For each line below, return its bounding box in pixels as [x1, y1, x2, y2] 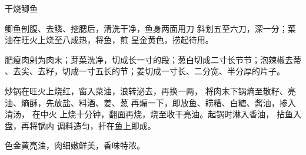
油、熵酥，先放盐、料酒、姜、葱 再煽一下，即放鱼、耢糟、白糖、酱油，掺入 [5, 96, 296, 108]
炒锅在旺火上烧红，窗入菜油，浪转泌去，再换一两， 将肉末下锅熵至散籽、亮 [5, 84, 296, 97]
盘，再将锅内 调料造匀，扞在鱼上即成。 [5, 119, 156, 131]
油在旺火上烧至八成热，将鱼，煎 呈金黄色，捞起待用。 [5, 34, 214, 46]
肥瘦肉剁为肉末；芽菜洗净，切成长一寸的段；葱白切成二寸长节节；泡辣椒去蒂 [5, 53, 301, 65]
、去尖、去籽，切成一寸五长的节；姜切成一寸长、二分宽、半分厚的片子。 [5, 65, 285, 77]
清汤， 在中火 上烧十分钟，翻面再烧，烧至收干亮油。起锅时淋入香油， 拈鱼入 [5, 108, 301, 120]
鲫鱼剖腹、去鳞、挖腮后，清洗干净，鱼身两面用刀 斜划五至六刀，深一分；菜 [5, 22, 296, 34]
